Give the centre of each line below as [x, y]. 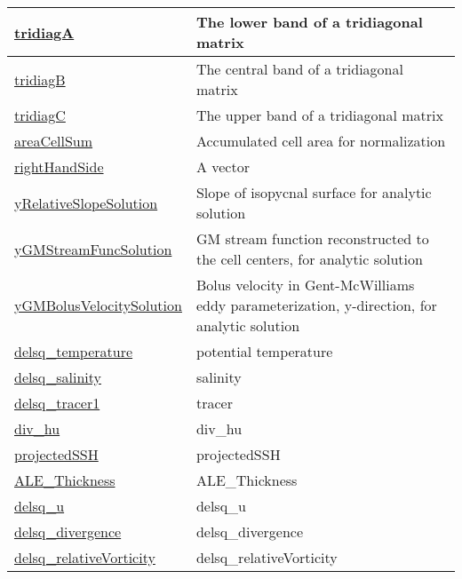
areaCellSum [54, 141]
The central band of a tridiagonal [299, 69]
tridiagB [40, 79]
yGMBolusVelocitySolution [98, 305]
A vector [223, 167]
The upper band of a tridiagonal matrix [319, 115]
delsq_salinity [58, 377]
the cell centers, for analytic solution [309, 259]
